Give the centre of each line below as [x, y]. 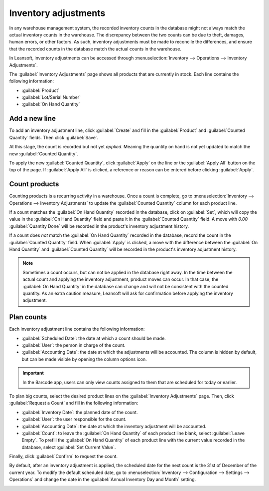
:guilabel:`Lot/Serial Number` [51, 97]
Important [33, 373]
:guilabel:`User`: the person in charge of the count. [73, 345]
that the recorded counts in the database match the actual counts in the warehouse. [95, 49]
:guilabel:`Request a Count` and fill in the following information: [74, 403]
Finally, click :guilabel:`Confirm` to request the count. [64, 457]
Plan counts [28, 317]
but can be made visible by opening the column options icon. [84, 359]
